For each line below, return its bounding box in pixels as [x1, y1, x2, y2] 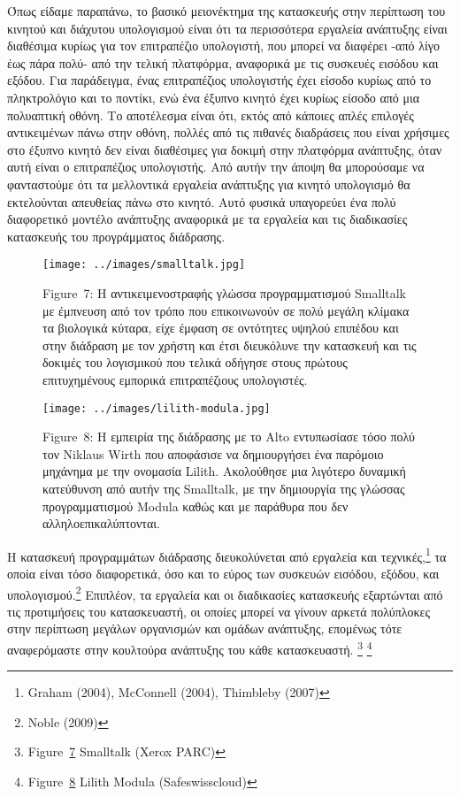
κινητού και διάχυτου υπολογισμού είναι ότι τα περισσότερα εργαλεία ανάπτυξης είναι [7, 19, 448, 37]
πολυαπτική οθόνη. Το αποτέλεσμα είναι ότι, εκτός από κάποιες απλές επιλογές [7, 105, 414, 124]
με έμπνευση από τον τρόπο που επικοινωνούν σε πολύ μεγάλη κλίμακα [42, 301, 410, 319]
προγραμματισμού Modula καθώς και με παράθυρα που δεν [42, 496, 349, 515]
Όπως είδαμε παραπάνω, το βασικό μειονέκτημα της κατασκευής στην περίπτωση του [7, 2, 446, 19]
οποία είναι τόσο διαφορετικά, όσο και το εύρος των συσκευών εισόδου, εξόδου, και [7, 564, 440, 582]
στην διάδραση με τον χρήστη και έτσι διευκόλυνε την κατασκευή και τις [42, 335, 417, 354]
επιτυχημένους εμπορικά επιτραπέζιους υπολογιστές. [42, 370, 308, 388]
